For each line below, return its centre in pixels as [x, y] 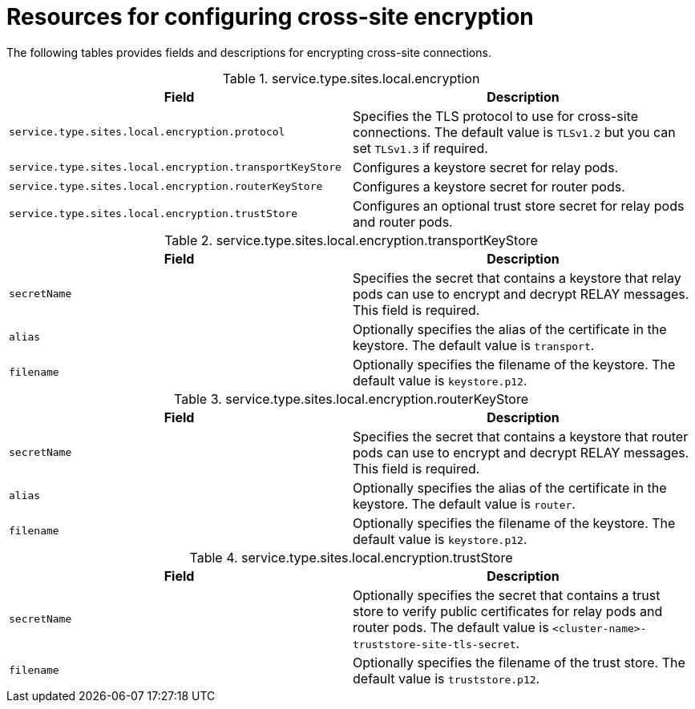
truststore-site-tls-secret [434, 644]
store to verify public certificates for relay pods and [508, 611]
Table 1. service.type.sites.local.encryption [351, 78]
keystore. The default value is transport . [474, 345]
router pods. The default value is [451, 627]
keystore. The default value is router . [464, 504]
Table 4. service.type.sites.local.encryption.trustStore [351, 557]
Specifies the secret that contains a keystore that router [521, 436]
